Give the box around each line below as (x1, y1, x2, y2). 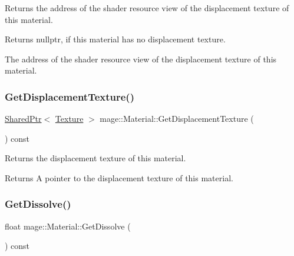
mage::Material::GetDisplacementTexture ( (100, 112, 254, 125)
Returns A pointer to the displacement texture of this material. (5, 171, 233, 184)
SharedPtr (5, 112, 42, 125)
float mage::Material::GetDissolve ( (5, 220, 131, 232)
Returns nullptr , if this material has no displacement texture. (5, 33, 226, 45)
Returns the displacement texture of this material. (5, 152, 186, 164)
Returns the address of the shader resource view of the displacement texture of (5, 2, 289, 14)
